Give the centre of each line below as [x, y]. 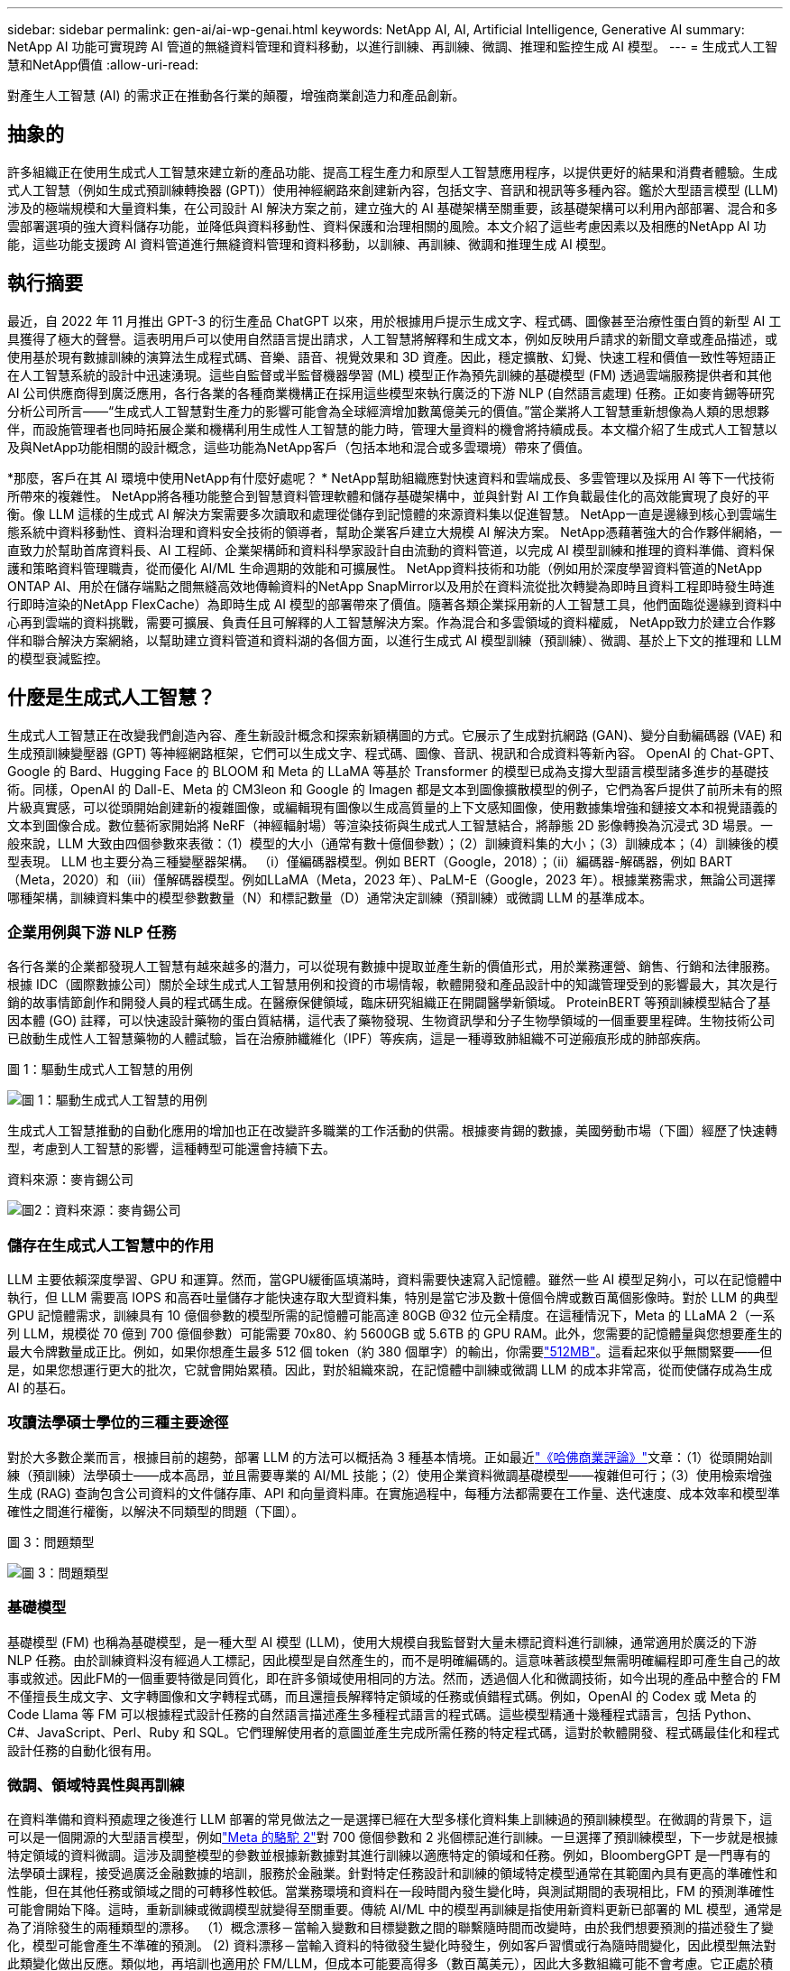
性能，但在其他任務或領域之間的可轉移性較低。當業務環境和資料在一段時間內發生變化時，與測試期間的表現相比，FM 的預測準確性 [391, 1892]
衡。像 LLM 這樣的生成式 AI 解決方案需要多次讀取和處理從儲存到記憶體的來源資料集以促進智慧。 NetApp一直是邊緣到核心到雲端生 [392, 514]
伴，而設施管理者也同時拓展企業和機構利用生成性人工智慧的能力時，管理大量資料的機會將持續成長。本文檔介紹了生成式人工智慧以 [392, 429]
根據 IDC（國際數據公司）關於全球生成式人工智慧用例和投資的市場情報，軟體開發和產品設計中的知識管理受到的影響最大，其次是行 [393, 985]
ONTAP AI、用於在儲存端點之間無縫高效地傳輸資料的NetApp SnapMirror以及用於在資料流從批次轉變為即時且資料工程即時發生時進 [391, 586]
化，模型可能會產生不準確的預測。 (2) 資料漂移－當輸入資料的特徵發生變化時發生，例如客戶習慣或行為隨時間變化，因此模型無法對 [392, 1946]
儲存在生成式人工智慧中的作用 [111, 1245]
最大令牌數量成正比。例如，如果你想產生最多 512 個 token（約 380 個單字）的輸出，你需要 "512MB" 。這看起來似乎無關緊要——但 [390, 1352]
